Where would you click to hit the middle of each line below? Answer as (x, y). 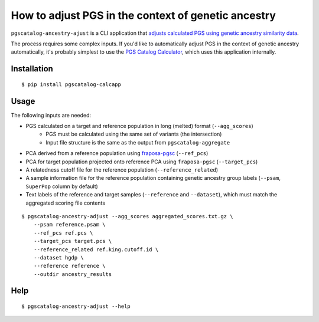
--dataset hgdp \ (58, 257)
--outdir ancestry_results (73, 274)
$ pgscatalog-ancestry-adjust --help (76, 306)
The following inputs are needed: (51, 115)
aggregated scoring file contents (66, 203)
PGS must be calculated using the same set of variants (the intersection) (134, 134)
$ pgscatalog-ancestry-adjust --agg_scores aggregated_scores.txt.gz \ (127, 216)
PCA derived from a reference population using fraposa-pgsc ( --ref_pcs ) (117, 153)
